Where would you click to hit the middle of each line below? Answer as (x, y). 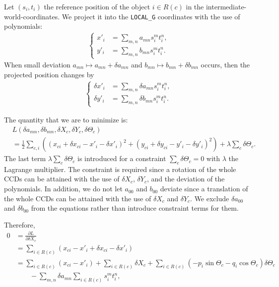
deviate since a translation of (204, 189)
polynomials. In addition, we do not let (63, 189)
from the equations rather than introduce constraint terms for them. (135, 208)
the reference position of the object (97, 6)
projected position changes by (49, 74)
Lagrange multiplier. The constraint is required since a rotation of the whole (120, 169)
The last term (25, 158)
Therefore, (20, 224)
